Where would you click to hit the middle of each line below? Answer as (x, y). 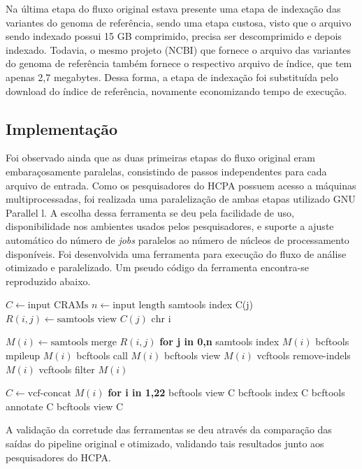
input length (139, 306)
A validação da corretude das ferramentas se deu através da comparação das (169, 430)
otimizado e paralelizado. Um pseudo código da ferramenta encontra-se (157, 267)
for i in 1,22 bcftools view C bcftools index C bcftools (226, 392)
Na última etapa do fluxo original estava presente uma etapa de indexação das (173, 8)
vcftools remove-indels (304, 355)
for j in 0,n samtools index (219, 341)
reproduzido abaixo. (48, 281)
